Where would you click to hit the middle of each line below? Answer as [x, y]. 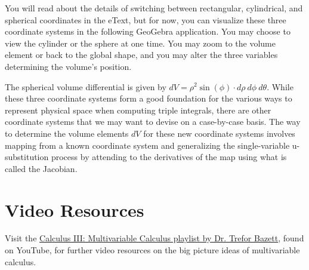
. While [280, 86]
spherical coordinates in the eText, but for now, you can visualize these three [146, 19]
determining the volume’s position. [68, 66]
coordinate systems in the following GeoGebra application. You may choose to [148, 31]
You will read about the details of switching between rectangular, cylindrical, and [154, 8]
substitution [27, 157]
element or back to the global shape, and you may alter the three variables [141, 55]
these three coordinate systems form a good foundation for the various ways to [149, 98]
